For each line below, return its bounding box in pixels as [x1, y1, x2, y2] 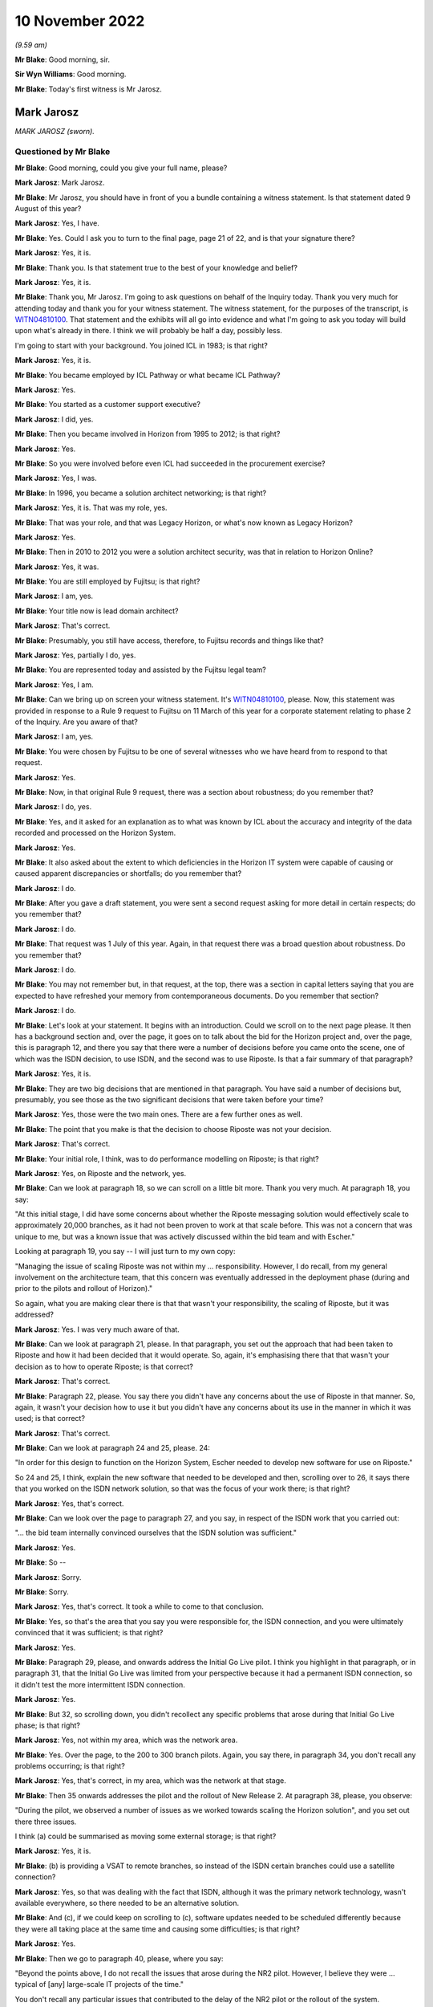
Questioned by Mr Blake [14, 146, 111, 157]
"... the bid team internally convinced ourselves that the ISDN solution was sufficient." [14, 1528, 297, 1537]
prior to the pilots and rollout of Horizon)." [14, 1284, 153, 1293]
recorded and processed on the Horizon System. [14, 828, 176, 838]
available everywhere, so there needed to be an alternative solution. [14, 1898, 240, 1907]
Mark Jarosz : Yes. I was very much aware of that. [14, 1325, 180, 1334]
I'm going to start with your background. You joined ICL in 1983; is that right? [14, 340, 268, 350]
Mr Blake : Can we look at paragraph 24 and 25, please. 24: [14, 1443, 210, 1453]
